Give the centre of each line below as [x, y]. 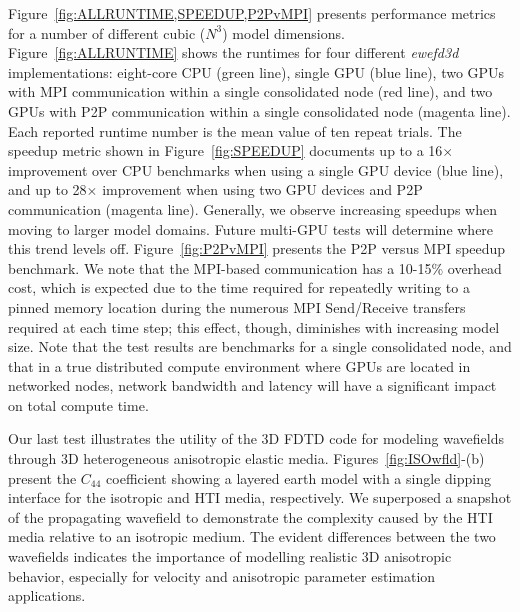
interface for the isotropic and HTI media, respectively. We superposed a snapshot [260, 497]
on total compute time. [78, 404]
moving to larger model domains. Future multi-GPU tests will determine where [251, 228]
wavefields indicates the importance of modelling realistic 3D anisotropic [230, 556]
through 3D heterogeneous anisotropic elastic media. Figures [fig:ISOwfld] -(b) [246, 458]
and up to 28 [47, 189]
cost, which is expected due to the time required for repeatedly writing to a [239, 287]
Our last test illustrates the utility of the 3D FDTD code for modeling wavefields [256, 438]
